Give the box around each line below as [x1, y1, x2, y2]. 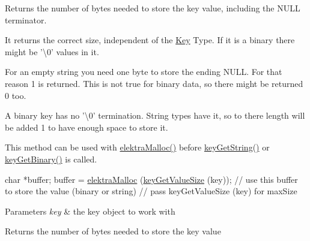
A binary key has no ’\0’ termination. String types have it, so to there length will [5, 109, 305, 122]
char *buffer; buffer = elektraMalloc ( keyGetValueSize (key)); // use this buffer [5, 173, 298, 185]
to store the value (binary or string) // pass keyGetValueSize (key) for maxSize [5, 185, 297, 197]
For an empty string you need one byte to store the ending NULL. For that [5, 65, 282, 78]
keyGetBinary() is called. [5, 152, 97, 165]
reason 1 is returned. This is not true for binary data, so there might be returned [5, 77, 303, 89]
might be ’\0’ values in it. [5, 45, 99, 58]
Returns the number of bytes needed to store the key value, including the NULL [5, 2, 300, 14]
